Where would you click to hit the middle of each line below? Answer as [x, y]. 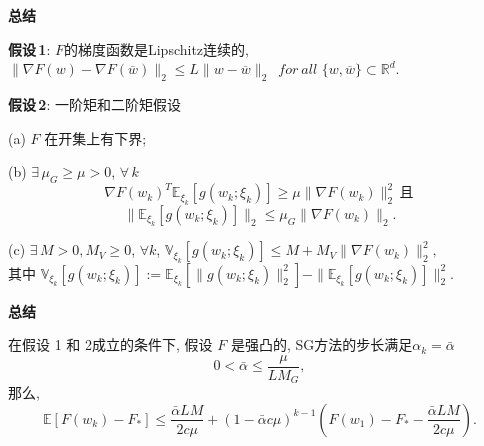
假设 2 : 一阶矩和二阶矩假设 [94, 103]
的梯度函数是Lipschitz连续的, [156, 48]
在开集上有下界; [95, 137]
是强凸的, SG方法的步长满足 [321, 344]
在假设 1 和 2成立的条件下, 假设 [110, 344]
